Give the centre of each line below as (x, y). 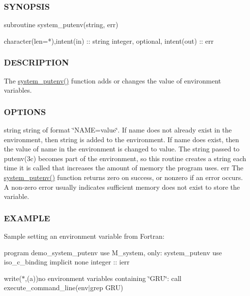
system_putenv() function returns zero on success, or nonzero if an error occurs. (124, 177)
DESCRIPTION (37, 62)
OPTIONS (25, 111)
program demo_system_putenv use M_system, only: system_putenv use (113, 252)
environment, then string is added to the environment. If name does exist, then (122, 139)
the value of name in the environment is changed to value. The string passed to (122, 149)
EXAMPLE (27, 218)
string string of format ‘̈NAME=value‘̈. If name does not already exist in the (118, 130)
